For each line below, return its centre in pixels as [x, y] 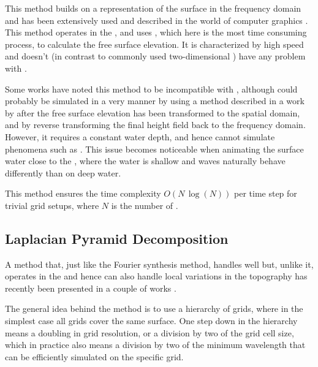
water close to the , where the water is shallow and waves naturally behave [145, 161]
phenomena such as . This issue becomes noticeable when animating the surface [154, 149]
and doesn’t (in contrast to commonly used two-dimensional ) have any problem [155, 56]
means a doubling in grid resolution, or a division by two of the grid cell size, [150, 332]
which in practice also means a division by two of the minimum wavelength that [155, 345]
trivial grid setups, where [52, 205]
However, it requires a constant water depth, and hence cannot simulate [140, 136]
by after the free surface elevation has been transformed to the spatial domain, [153, 112]
